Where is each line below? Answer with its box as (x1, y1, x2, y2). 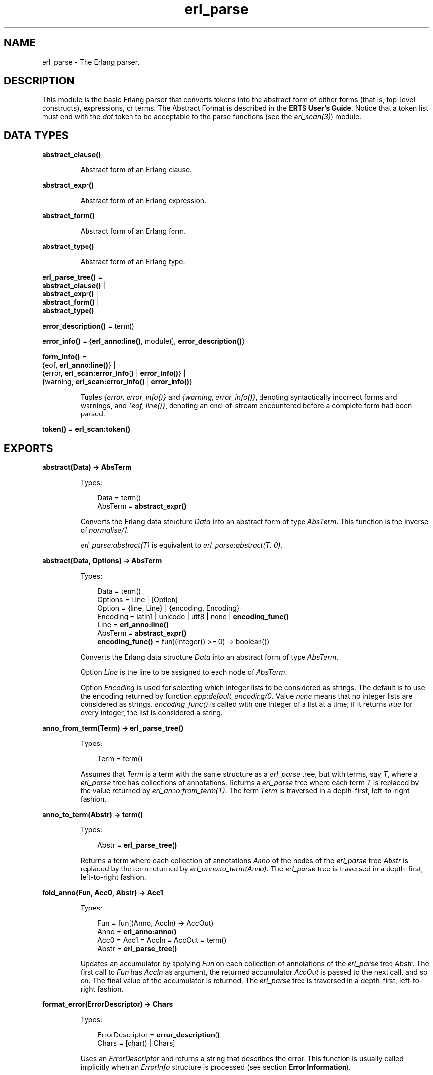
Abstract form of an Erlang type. (80, 257, 185, 266)
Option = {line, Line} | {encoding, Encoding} (97, 604, 240, 613)
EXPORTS (4, 442, 53, 455)
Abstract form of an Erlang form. (80, 227, 186, 236)
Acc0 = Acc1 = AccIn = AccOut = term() (97, 936, 227, 945)
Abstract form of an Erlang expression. (80, 196, 207, 205)
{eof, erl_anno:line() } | (42, 361, 116, 370)
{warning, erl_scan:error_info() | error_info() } (42, 377, 193, 386)
